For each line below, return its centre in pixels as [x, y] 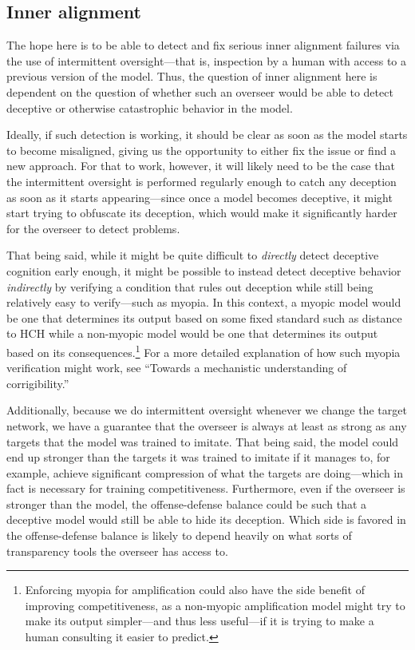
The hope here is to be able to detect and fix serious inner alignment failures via [203, 45]
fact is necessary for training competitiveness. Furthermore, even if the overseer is [206, 488]
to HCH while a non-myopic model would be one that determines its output [192, 333]
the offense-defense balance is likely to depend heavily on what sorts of [179, 535]
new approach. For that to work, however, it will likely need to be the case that [201, 166]
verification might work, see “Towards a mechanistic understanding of [177, 368]
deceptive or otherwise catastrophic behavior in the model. [150, 107]
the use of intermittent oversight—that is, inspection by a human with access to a [207, 60]
